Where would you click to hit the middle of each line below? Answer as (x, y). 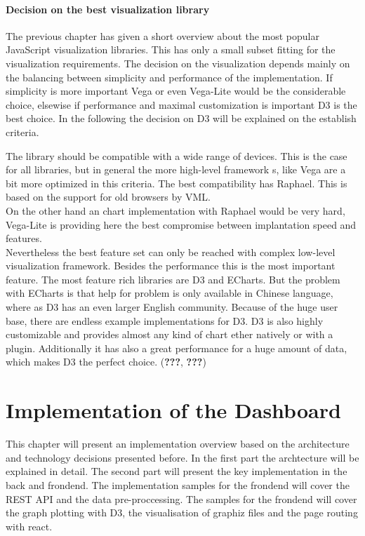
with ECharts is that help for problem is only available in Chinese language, (170, 293)
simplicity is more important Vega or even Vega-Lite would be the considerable (176, 91)
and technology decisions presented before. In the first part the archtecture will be (182, 457)
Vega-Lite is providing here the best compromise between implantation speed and (181, 224)
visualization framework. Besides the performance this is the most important (171, 266)
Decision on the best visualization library (108, 9)
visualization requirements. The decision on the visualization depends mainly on (178, 63)
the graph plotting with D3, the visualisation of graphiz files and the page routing (182, 512)
